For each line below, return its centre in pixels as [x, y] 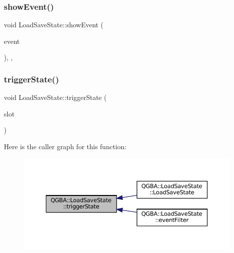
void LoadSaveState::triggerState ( [55, 97]
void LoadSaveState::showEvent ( [54, 25]
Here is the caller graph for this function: [65, 146]
